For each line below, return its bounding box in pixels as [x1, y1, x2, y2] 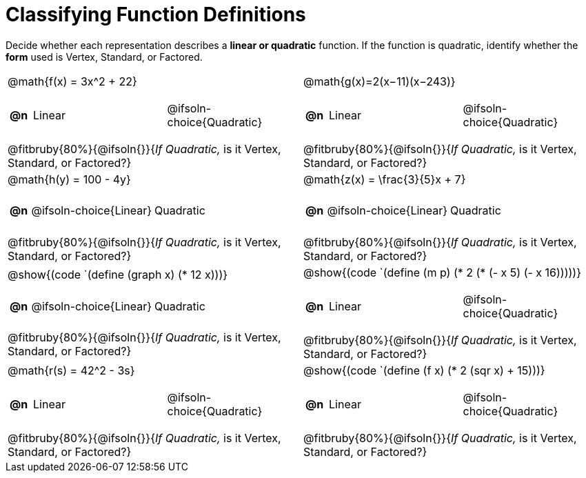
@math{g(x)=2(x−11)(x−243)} [303, 74, 456, 88]
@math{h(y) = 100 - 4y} [8, 172, 131, 186]
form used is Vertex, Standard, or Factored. [6, 50, 203, 63]
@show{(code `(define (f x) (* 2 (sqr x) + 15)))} [303, 363, 545, 377]
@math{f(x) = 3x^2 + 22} [8, 74, 137, 88]
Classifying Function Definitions [6, 3, 306, 26]
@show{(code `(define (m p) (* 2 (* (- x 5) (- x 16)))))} [303, 265, 581, 279]
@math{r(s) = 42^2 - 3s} [8, 363, 135, 377]
